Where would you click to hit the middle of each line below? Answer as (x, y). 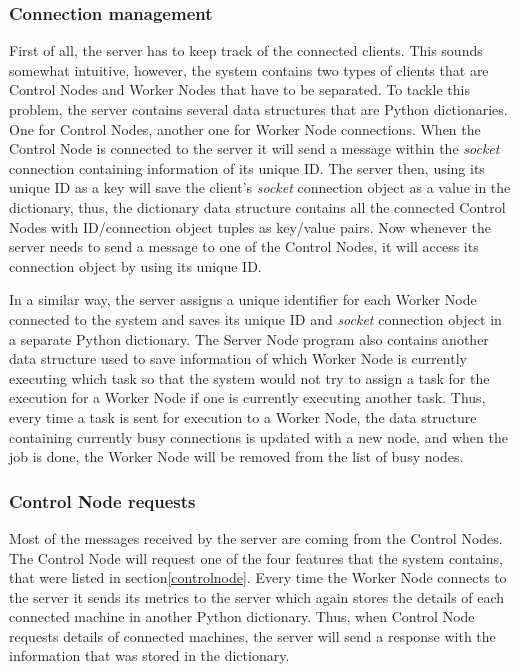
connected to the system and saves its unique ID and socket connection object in (255, 318)
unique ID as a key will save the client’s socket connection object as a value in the (260, 187)
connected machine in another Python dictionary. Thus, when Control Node (242, 616)
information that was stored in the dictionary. (149, 655)
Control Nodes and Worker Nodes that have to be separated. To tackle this (239, 89)
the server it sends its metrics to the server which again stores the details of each (257, 596)
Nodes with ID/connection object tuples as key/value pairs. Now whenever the (250, 226)
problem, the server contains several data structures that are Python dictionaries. (258, 109)
